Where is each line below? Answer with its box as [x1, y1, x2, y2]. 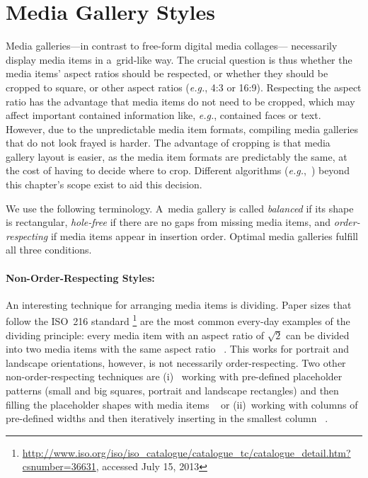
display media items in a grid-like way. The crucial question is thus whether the [6, 52, 352, 67]
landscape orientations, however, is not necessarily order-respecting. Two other [6, 355, 346, 370]
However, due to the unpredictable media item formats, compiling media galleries [6, 121, 359, 136]
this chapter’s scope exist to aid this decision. [6, 177, 202, 192]
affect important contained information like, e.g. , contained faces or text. [6, 108, 321, 123]
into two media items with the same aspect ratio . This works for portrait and [6, 341, 350, 356]
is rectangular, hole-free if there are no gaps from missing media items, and [6, 215, 331, 229]
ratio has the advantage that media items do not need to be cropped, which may [6, 93, 355, 108]
